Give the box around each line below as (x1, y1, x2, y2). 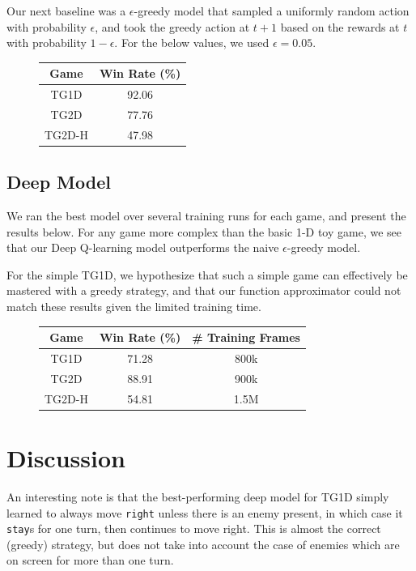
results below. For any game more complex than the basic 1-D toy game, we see (6, 223, 401, 240)
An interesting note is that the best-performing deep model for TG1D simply (6, 488, 389, 505)
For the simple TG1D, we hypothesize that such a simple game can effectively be (6, 266, 408, 283)
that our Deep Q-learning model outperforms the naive (6, 239, 279, 256)
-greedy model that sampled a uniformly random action (134, 2, 410, 19)
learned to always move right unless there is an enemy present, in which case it (6, 504, 403, 521)
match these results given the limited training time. (6, 298, 261, 315)
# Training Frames (192, 329, 300, 346)
